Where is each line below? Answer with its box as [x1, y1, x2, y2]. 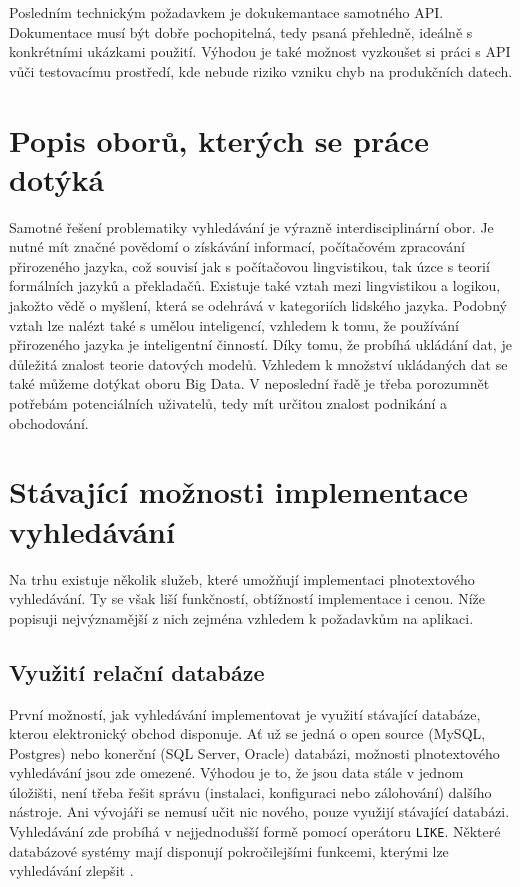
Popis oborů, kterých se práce [9, 119, 429, 160]
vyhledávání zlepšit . [9, 860, 134, 881]
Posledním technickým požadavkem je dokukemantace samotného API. [9, 2, 444, 22]
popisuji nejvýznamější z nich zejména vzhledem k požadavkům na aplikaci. [9, 607, 474, 628]
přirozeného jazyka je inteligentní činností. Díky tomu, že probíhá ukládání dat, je [9, 334, 512, 355]
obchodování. [9, 412, 89, 433]
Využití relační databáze [9, 656, 265, 687]
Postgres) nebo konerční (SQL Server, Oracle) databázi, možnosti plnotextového [9, 742, 500, 763]
